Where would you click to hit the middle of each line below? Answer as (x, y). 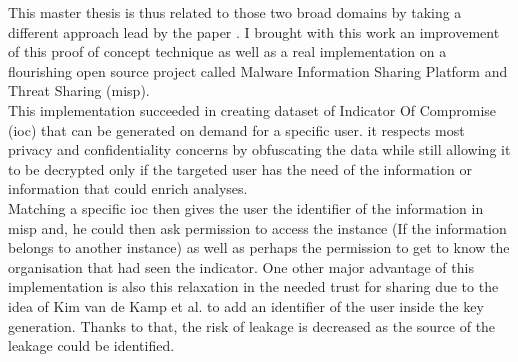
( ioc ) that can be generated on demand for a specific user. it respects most (236, 129)
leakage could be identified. (91, 345)
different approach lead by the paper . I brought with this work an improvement (254, 31)
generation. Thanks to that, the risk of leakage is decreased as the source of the (252, 325)
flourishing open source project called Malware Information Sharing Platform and (258, 70)
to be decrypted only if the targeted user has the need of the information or (240, 168)
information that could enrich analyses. (128, 188)
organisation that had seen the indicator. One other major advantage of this (241, 266)
